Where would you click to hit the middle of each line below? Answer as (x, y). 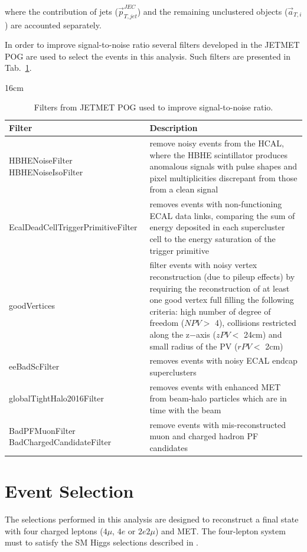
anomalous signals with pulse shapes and (223, 166)
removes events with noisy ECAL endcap (223, 360)
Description (174, 128)
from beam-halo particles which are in (218, 398)
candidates (169, 448)
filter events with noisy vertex (203, 265)
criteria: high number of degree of (210, 311)
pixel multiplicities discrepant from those (223, 177)
